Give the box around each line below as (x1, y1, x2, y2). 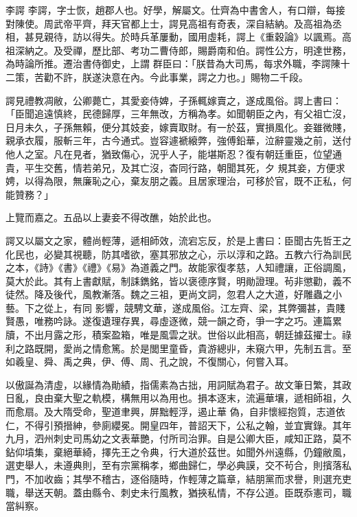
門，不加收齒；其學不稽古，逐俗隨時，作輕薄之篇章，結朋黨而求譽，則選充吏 (5, 472, 352, 485)
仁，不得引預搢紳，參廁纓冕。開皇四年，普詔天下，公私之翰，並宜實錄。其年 (5, 417, 352, 432)
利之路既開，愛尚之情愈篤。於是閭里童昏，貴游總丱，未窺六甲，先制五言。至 (5, 341, 352, 355)
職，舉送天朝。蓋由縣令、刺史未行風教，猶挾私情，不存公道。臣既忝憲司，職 (5, 485, 352, 499)
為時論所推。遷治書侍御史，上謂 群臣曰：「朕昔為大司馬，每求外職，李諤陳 (5, 56, 341, 71)
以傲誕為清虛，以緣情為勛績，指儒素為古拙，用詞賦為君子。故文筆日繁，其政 (5, 377, 352, 391)
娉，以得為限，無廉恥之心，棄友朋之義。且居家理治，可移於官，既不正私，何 (5, 174, 352, 188)
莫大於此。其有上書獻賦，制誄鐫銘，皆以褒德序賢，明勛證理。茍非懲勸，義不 (5, 273, 352, 288)
